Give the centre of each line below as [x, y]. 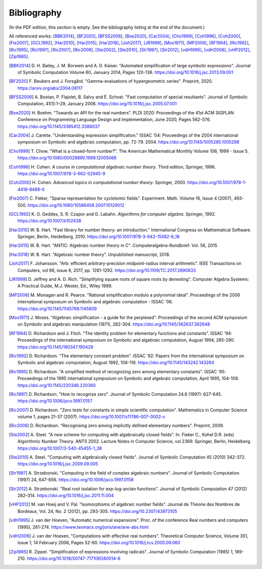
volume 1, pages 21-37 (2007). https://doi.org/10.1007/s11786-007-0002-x [91, 417]
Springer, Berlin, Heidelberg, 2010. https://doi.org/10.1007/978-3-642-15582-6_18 [98, 237]
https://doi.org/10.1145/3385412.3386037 [59, 126]
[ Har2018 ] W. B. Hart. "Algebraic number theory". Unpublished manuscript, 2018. [90, 254]
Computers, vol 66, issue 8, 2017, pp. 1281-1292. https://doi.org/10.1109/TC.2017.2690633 [107, 270]
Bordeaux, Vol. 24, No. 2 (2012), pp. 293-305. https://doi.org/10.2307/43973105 [97, 511]
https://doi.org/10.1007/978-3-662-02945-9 [62, 173]
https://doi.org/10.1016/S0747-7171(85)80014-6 [74, 559]
